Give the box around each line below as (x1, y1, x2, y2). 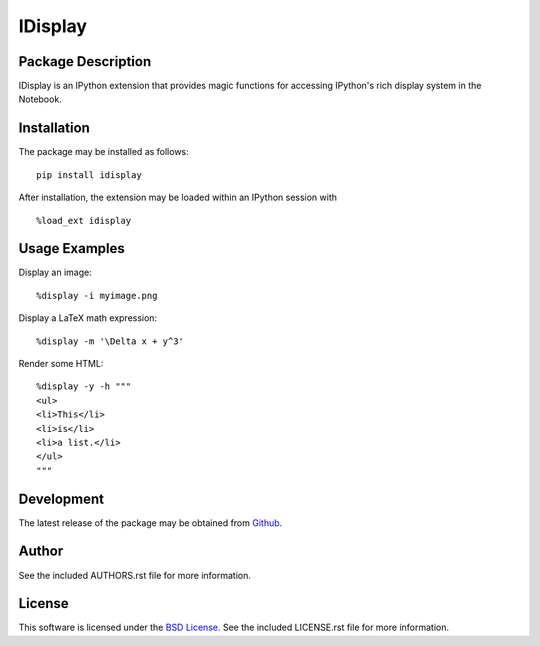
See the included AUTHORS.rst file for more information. (18, 569, 252, 581)
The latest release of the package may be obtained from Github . (18, 516, 283, 529)
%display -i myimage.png (36, 290, 158, 301)
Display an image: (18, 266, 92, 279)
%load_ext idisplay (36, 215, 132, 226)
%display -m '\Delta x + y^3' (36, 335, 185, 347)
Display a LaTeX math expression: (18, 312, 158, 324)
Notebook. (18, 93, 62, 105)
